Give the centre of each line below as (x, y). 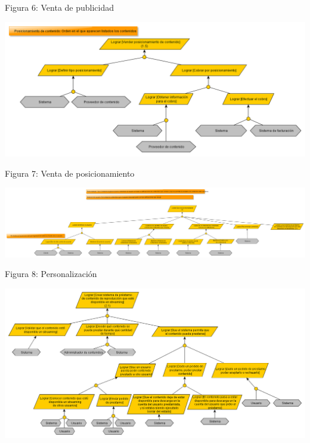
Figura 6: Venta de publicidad (60, 7)
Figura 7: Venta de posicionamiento (70, 173)
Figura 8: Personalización (51, 274)
